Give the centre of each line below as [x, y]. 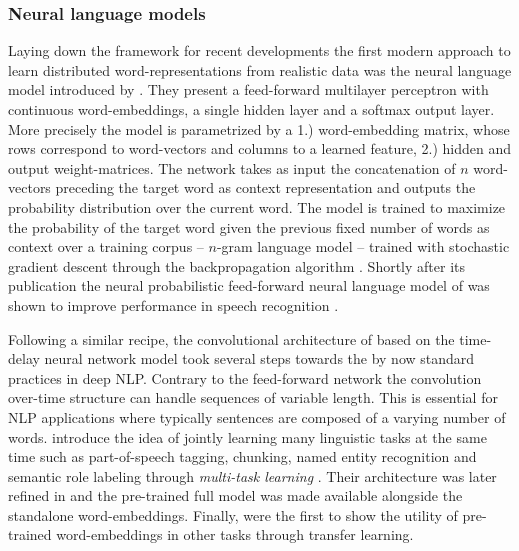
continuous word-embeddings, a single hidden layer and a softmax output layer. [251, 109]
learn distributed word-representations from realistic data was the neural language [260, 69]
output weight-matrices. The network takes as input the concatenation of [232, 167]
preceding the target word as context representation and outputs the [265, 187]
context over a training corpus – [106, 246]
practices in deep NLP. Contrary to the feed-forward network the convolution [245, 377]
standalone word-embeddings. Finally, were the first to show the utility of [233, 514]
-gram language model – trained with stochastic [363, 246]
